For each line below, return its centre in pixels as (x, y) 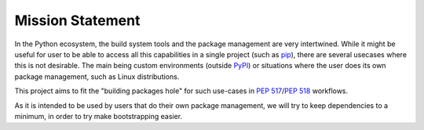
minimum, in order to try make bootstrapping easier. (99, 116)
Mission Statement (77, 20)
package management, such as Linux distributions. (97, 76)
